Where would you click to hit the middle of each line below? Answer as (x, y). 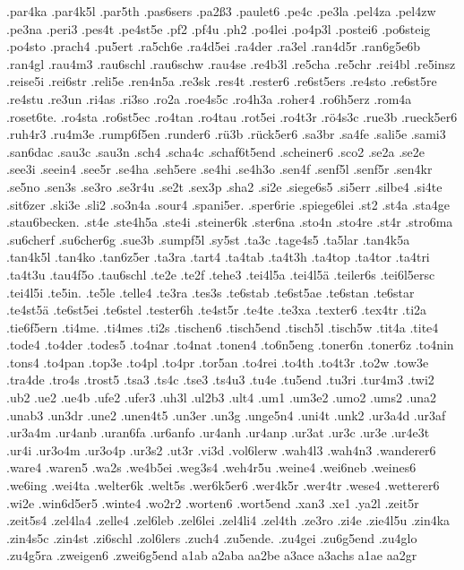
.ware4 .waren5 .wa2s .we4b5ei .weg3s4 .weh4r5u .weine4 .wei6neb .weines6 (211, 467)
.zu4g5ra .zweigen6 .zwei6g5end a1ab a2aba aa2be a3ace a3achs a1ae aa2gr (212, 555)
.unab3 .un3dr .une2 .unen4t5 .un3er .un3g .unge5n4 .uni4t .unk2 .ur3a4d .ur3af (226, 415)
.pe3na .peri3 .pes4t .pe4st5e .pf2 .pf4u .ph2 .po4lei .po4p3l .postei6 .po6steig (219, 28)
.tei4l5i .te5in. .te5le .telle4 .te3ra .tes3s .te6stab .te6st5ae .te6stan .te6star (211, 292)
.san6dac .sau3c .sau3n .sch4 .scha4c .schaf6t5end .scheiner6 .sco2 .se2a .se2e (216, 151)
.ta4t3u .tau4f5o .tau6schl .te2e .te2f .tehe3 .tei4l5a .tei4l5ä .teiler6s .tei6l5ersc (221, 274)
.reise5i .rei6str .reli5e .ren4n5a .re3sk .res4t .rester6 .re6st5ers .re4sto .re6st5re (222, 81)
